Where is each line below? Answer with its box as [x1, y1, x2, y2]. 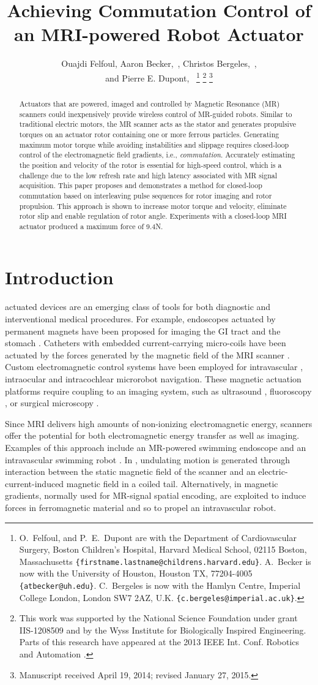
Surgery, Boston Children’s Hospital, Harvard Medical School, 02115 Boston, [19, 543, 307, 556]
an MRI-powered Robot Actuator [14, 21, 304, 47]
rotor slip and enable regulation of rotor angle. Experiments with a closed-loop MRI [19, 211, 287, 221]
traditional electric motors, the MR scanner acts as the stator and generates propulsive [19, 119, 297, 129]
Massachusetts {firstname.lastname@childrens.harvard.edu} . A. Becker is [19, 554, 311, 567]
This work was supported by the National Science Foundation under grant [19, 611, 298, 624]
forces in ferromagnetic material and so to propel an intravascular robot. [5, 501, 276, 513]
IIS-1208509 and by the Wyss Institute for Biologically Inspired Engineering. [19, 623, 306, 636]
